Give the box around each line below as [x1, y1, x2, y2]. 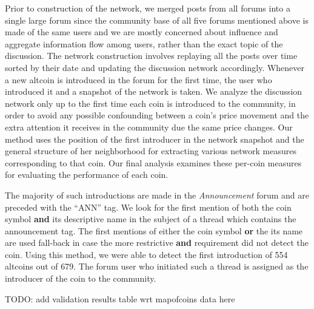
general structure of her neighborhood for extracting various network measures [5, 144, 296, 157]
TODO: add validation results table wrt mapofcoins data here [5, 292, 235, 305]
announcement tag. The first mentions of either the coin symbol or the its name [5, 224, 303, 237]
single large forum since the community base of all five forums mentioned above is [5, 13, 309, 26]
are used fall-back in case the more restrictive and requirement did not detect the [5, 236, 309, 249]
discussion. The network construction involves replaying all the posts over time [5, 49, 298, 62]
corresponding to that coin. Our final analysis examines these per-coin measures [5, 156, 302, 169]
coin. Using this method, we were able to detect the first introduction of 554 [5, 248, 288, 260]
